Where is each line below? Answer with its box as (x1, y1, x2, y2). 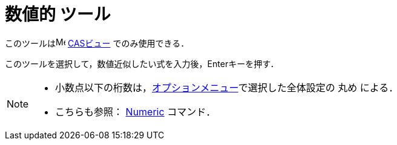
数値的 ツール (5, 4, 111, 25)
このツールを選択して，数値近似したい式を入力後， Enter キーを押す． (5, 58, 279, 69)
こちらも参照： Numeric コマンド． (55, 105, 216, 118)
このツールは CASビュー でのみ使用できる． (5, 37, 189, 48)
